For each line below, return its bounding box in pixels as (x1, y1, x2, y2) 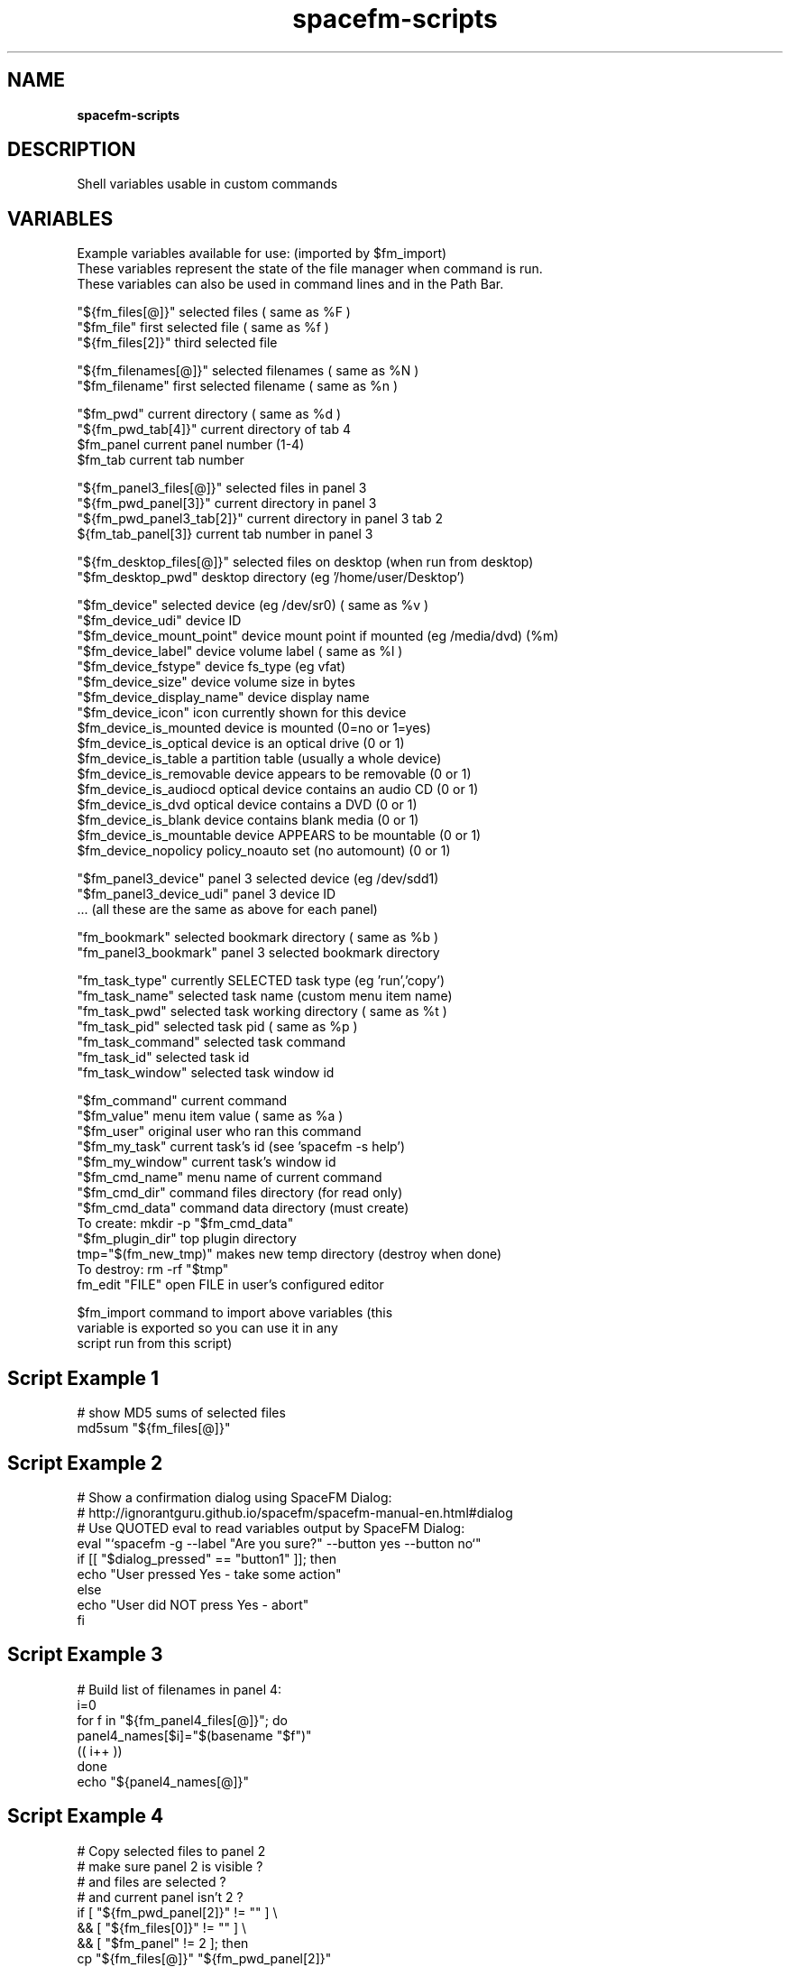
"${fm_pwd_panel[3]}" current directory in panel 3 (77, 495, 377, 512)
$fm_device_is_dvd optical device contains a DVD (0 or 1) (77, 797, 418, 813)
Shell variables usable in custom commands (77, 176, 338, 192)
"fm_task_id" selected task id (77, 1049, 250, 1066)
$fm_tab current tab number (77, 452, 244, 468)
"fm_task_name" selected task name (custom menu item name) (77, 988, 453, 1004)
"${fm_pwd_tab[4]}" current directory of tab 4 (77, 421, 352, 438)
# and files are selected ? (77, 1873, 226, 1889)
